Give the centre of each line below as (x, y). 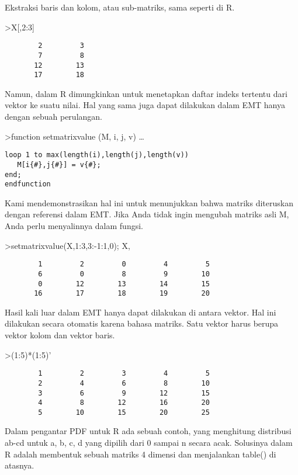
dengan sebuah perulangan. (53, 116)
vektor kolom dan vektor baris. (60, 335)
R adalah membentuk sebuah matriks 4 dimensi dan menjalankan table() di (141, 454)
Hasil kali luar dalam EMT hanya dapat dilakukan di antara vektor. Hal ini (141, 312)
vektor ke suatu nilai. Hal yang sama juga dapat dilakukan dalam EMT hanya (145, 105)
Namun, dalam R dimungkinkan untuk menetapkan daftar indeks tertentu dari (146, 93)
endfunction (28, 184)
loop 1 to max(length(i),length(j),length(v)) (97, 155)
